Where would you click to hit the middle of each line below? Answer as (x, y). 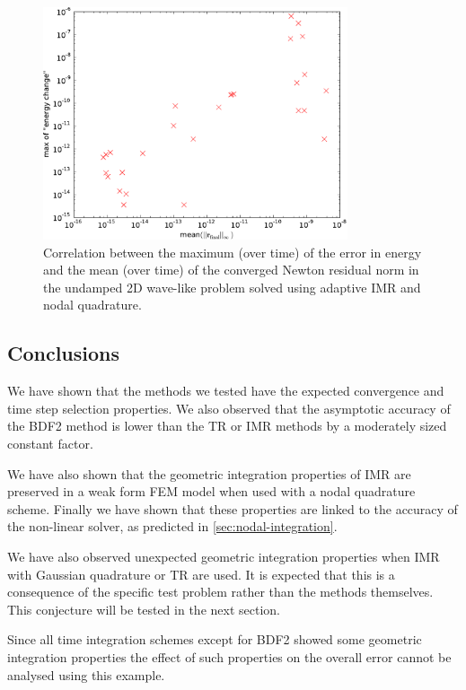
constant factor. (50, 443)
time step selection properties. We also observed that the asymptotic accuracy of (229, 408)
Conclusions (64, 353)
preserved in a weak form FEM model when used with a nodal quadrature (211, 491)
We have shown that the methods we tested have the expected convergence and (226, 391)
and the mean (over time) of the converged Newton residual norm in (231, 270)
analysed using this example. (86, 674)
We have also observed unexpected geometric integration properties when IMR (224, 556)
